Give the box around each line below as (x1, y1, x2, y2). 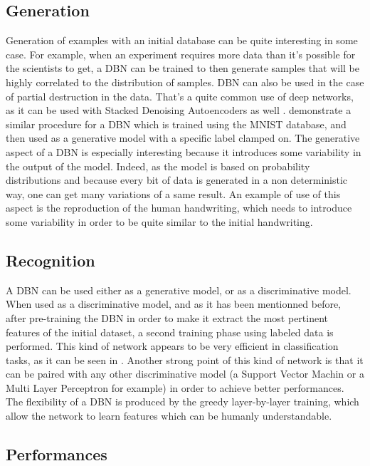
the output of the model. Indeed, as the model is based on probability (6, 158, 310, 173)
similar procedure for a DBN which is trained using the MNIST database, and (6, 116, 347, 131)
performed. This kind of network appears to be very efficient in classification (6, 338, 339, 353)
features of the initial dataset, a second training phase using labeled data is (6, 324, 334, 339)
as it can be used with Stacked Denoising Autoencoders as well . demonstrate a (6, 103, 351, 118)
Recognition (6, 249, 95, 271)
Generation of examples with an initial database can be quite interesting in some (6, 33, 358, 48)
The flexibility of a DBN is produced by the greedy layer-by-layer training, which (6, 394, 359, 409)
